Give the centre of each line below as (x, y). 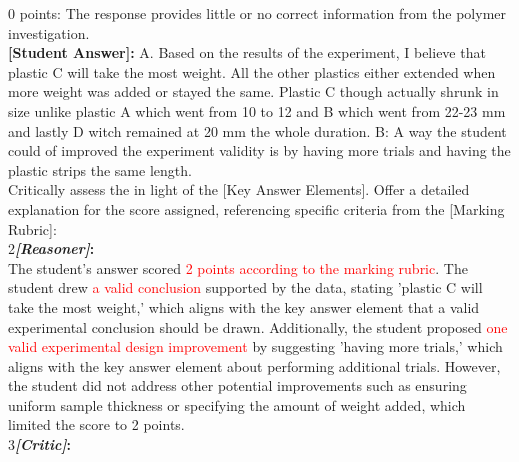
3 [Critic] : (39, 444)
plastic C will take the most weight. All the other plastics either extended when (252, 71)
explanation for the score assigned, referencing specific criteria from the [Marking (256, 208)
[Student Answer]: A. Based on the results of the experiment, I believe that (247, 52)
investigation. (49, 32)
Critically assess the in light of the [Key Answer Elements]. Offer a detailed (239, 189)
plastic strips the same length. (100, 169)
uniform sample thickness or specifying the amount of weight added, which (237, 404)
